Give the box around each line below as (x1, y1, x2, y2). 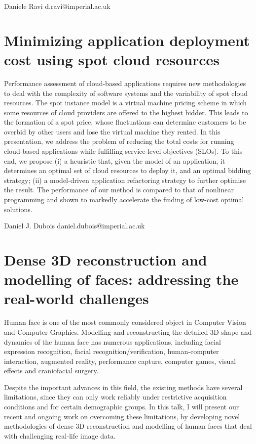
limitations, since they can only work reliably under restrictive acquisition (4, 392, 227, 402)
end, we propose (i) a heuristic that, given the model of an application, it (4, 155, 225, 166)
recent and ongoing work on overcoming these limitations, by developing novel (4, 411, 240, 421)
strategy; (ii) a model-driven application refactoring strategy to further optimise (4, 175, 246, 185)
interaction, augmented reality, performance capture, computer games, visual (4, 355, 236, 366)
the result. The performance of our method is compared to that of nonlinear (4, 184, 234, 195)
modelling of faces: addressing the (4, 269, 239, 289)
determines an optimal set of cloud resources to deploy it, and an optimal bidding (4, 165, 251, 176)
